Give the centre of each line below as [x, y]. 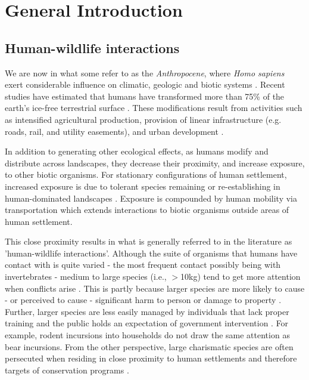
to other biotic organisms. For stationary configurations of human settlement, [146, 174]
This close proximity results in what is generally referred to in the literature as [149, 241]
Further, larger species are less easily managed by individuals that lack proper [147, 311]
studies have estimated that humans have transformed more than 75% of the [145, 96]
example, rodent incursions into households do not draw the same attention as [147, 335]
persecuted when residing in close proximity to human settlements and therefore [151, 358]
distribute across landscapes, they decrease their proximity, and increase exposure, [155, 163]
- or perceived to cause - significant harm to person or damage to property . [143, 300]
